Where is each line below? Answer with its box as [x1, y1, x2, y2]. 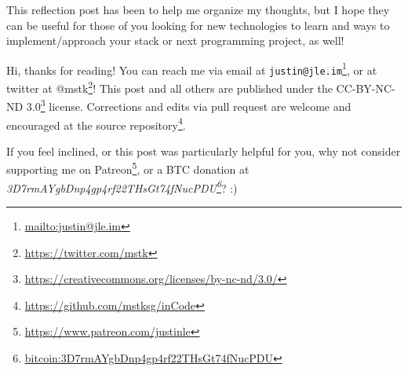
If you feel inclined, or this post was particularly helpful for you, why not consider [6, 142, 401, 159]
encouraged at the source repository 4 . [6, 114, 186, 133]
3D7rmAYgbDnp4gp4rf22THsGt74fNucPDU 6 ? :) [6, 177, 238, 196]
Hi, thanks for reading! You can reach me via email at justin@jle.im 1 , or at [6, 59, 377, 78]
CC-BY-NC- [336, 79, 395, 96]
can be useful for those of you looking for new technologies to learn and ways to [6, 17, 390, 33]
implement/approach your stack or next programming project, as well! [6, 32, 344, 49]
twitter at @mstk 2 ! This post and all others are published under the [6, 78, 333, 96]
